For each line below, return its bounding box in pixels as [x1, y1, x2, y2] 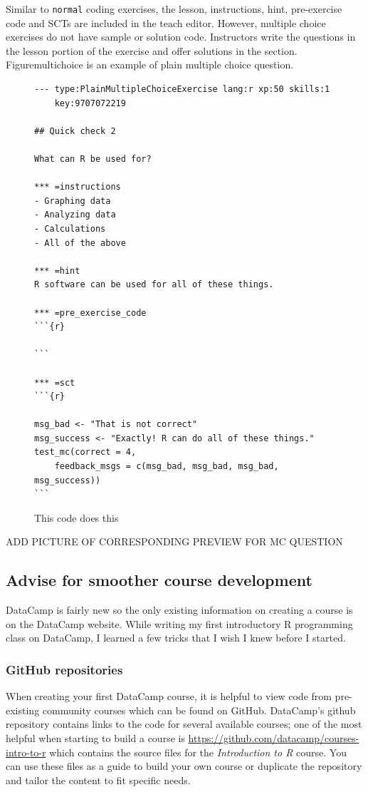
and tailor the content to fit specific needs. [6, 772, 191, 787]
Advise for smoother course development [6, 569, 312, 591]
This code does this [34, 510, 119, 525]
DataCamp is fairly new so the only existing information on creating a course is [6, 602, 353, 617]
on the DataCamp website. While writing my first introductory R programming [6, 616, 353, 631]
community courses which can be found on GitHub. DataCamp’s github [42, 702, 356, 717]
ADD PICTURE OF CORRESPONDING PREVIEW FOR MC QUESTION [6, 534, 343, 549]
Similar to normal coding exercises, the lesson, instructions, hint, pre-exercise [6, 1, 342, 16]
